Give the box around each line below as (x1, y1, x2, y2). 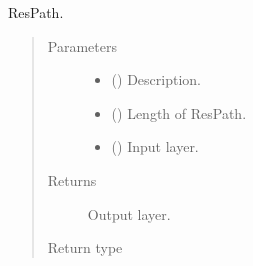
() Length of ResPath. (111, 102, 247, 123)
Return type (47, 237, 123, 258)
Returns (47, 169, 97, 190)
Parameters (47, 35, 117, 56)
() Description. (111, 69, 201, 90)
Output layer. (87, 203, 171, 224)
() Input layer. (111, 136, 199, 157)
